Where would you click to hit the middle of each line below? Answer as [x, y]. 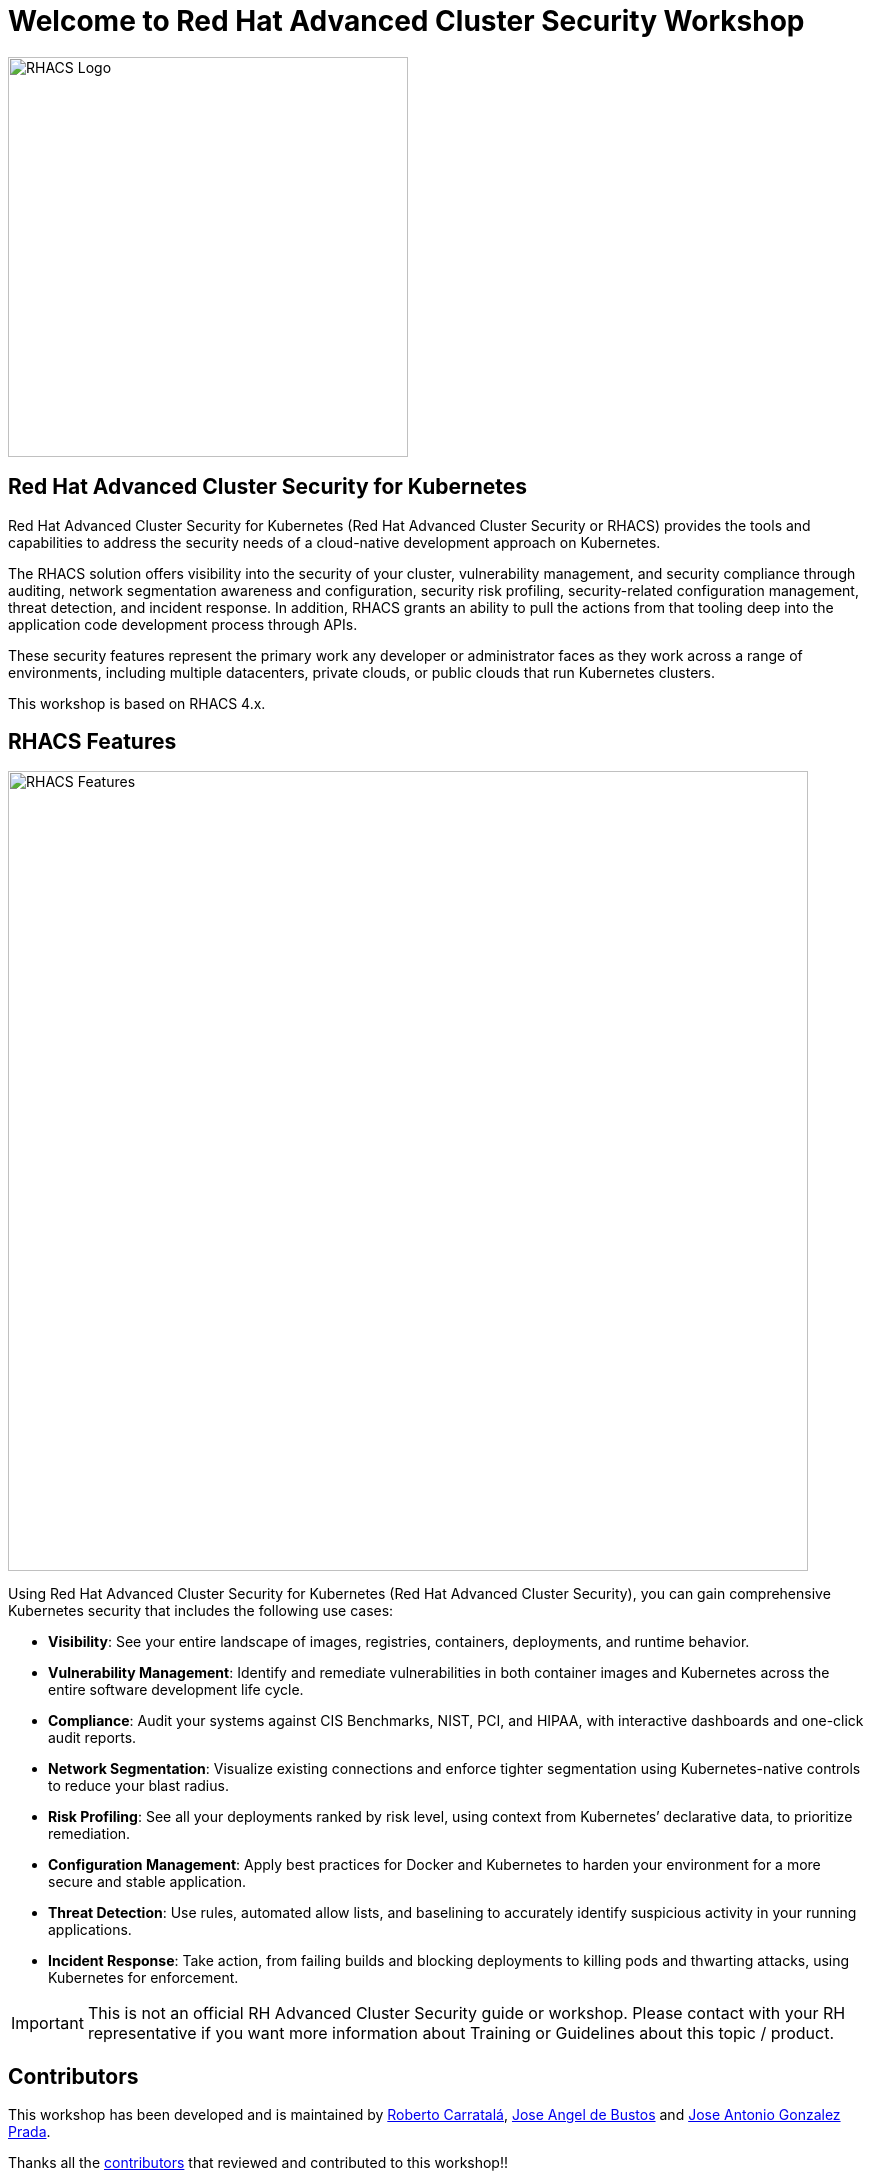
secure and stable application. [147, 1882]
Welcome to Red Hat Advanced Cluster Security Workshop [406, 21]
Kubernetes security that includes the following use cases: [201, 1611]
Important [47, 2023]
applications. [90, 1930]
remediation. [89, 1834]
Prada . [29, 2132]
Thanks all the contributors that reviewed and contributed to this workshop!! [258, 2163]
